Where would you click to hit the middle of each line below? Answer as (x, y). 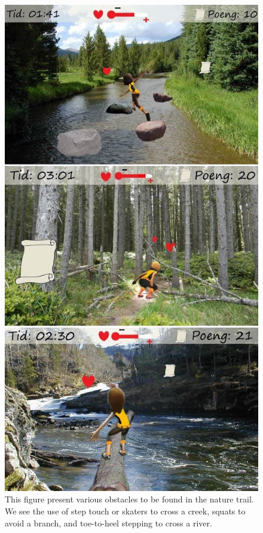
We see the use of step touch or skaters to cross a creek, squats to (125, 511)
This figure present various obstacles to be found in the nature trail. (129, 499)
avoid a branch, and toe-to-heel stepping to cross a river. (108, 523)
